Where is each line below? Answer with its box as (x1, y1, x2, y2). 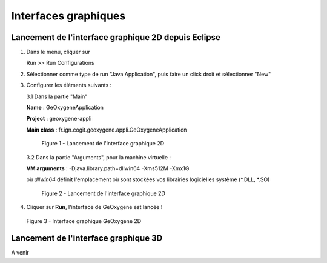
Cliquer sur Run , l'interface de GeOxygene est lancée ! (26, 204, 163, 211)
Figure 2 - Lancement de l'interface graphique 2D (41, 190, 166, 197)
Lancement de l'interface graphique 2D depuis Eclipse (11, 32, 221, 42)
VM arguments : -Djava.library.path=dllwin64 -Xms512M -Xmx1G (26, 164, 190, 172)
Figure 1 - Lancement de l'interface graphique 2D (41, 140, 165, 147)
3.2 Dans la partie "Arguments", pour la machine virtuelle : (26, 153, 171, 161)
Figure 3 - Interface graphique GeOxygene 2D (26, 217, 142, 224)
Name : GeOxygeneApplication (26, 104, 104, 112)
